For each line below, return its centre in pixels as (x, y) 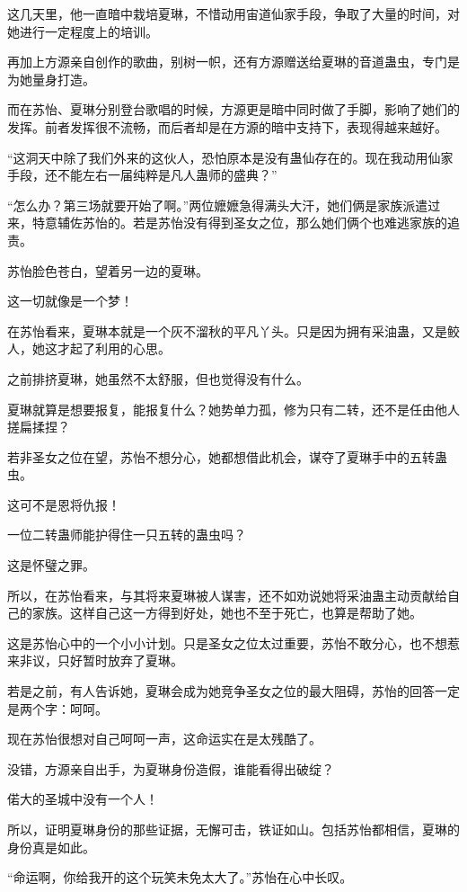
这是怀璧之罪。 (51, 565)
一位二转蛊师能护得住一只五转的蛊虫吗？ (127, 535)
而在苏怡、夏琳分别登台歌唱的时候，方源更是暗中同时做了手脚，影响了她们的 (233, 109)
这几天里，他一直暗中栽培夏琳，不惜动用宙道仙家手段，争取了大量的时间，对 (233, 13)
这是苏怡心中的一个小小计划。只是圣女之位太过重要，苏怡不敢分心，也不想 (227, 642)
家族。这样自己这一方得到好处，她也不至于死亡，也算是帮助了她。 (227, 613)
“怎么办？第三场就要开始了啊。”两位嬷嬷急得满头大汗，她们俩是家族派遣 (218, 205)
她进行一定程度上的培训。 (83, 31)
